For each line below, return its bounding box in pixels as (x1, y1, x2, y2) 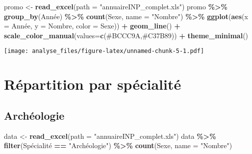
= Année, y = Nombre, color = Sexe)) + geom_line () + (4, 21, 180, 31)
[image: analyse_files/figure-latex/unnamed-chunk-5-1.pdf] (4, 48, 204, 55)
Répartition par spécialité (4, 74, 181, 94)
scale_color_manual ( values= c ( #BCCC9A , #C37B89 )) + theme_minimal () (4, 30, 249, 40)
